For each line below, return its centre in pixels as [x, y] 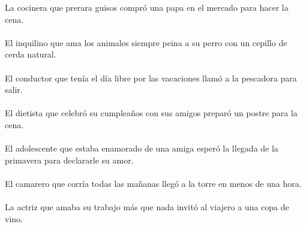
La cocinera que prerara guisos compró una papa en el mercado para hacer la [147, 7]
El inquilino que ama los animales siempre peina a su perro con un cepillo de [146, 42]
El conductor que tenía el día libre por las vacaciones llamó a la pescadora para [151, 78]
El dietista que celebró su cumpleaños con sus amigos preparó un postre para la [151, 113]
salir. [14, 90]
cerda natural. [31, 54]
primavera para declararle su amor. [69, 160]
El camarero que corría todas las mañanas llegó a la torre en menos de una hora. [153, 183]
